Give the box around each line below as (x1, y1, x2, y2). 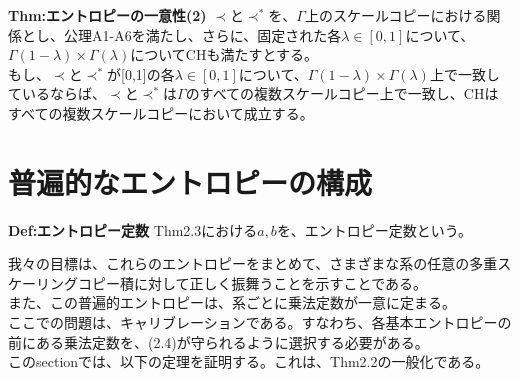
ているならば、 (8, 83, 106, 104)
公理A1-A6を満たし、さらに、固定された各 (63, 24, 342, 45)
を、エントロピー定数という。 (276, 219, 473, 240)
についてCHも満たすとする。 (130, 44, 318, 65)
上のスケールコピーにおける (304, 5, 487, 25)
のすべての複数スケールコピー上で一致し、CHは (185, 83, 499, 104)
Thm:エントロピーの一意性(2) (8, 5, 207, 25)
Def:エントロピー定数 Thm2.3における (8, 219, 258, 240)
